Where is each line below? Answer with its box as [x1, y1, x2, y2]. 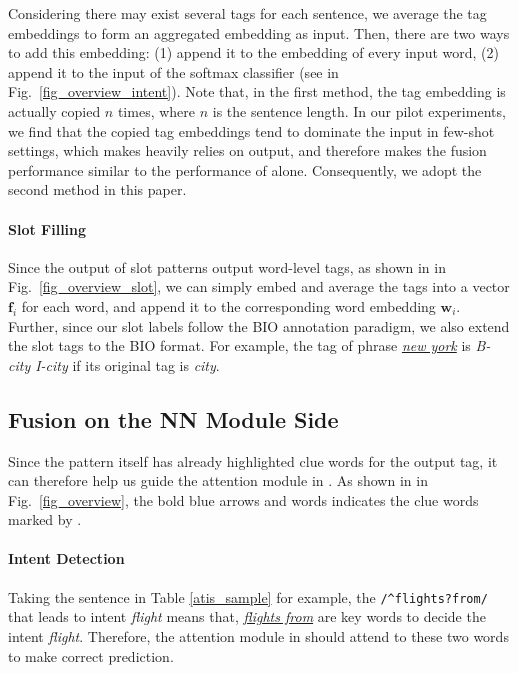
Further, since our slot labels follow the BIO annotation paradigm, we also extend [8, 315, 510, 336]
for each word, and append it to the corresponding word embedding [21, 295, 436, 316]
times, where [117, 100, 196, 121]
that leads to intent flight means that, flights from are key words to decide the [8, 606, 486, 627]
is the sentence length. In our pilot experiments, [212, 100, 506, 121]
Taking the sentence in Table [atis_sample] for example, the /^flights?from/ [8, 586, 488, 607]
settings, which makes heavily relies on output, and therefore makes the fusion [8, 140, 487, 161]
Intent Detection [8, 548, 125, 569]
